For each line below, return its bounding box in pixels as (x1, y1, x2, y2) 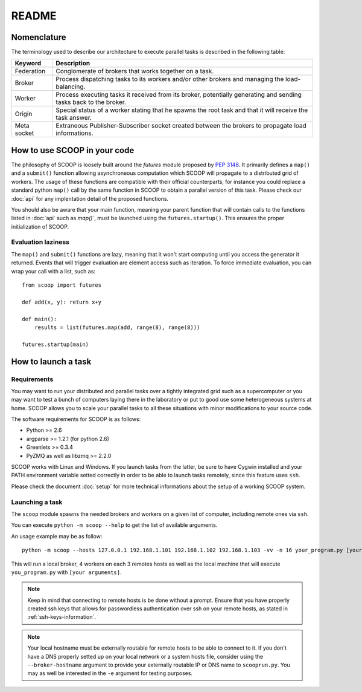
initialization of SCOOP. (11, 223, 69, 230)
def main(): (22, 315, 57, 322)
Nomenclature (11, 32, 66, 42)
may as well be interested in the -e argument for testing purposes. (27, 670, 193, 677)
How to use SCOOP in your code (11, 145, 135, 155)
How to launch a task (11, 356, 92, 367)
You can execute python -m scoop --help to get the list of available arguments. (11, 521, 218, 529)
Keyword (14, 59, 42, 68)
